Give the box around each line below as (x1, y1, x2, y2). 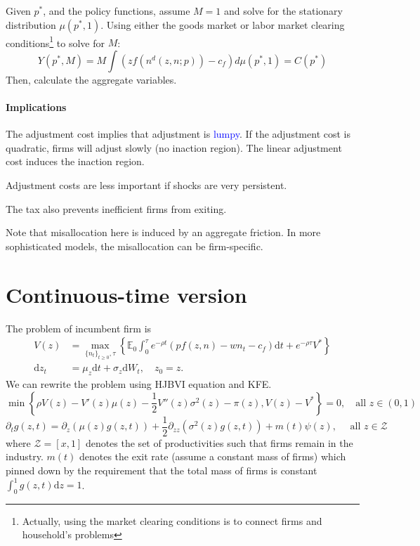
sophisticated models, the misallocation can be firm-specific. (6, 238, 263, 253)
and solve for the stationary (223, 4, 343, 18)
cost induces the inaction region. (6, 154, 145, 169)
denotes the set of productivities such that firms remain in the (85, 435, 353, 450)
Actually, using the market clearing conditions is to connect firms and (22, 513, 322, 528)
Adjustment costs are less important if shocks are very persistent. (6, 178, 287, 193)
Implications (6, 100, 67, 115)
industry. (6, 449, 44, 464)
